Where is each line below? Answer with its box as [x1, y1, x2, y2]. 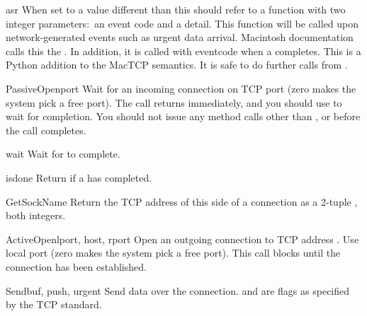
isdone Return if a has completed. [6, 170, 152, 185]
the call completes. [6, 122, 86, 137]
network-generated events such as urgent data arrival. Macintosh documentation [6, 30, 354, 45]
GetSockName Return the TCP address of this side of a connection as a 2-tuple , [6, 194, 358, 209]
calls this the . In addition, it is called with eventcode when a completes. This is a [6, 43, 361, 58]
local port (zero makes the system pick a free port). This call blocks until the [6, 245, 341, 260]
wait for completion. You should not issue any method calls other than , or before [6, 109, 361, 124]
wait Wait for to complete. [6, 146, 120, 161]
